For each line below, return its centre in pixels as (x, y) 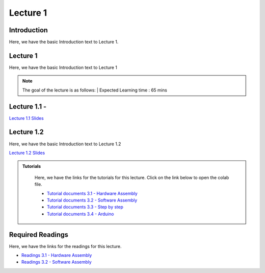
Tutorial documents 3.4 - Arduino (80, 214)
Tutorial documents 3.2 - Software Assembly (92, 200)
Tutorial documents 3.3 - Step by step (85, 207)
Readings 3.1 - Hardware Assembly (57, 255)
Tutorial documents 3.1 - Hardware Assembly (92, 193)
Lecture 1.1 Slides (26, 118)
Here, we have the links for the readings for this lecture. (65, 246)
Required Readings (39, 235)
